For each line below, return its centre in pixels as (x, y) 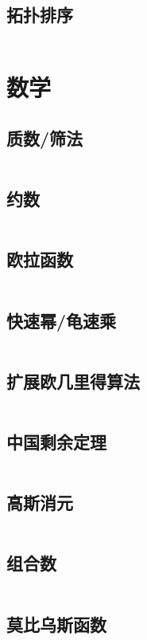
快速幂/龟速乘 (62, 320)
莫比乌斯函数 (56, 624)
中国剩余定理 (56, 441)
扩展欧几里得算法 (73, 381)
